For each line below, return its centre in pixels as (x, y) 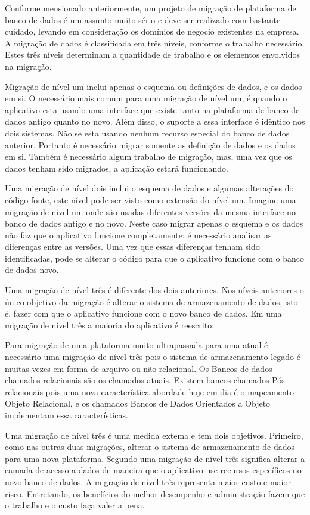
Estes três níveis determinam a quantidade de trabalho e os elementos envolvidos (153, 55)
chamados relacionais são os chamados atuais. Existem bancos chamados (137, 380)
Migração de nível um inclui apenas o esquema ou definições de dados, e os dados (154, 86)
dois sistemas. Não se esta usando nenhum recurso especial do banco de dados (147, 133)
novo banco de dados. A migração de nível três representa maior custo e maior (148, 481)
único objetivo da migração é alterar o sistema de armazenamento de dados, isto (151, 301)
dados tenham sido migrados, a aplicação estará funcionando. (117, 168)
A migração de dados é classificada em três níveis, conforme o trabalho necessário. (155, 43)
